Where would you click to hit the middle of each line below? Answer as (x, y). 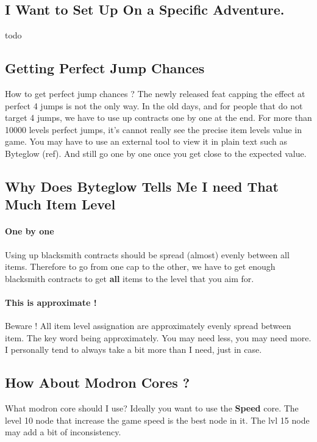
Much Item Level (60, 204)
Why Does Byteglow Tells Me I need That (142, 186)
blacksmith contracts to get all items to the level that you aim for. (130, 278)
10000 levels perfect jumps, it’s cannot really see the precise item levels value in (154, 129)
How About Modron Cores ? (98, 382)
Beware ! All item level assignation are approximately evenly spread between (148, 326)
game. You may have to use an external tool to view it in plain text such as (146, 141)
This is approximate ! (51, 302)
